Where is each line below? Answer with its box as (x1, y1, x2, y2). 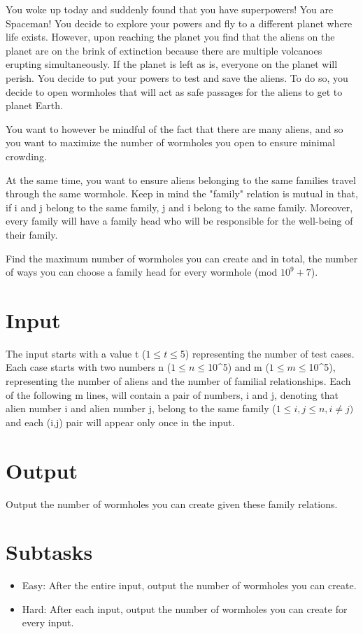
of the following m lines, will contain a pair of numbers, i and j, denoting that (6, 387, 339, 402)
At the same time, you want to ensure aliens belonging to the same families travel (6, 172, 356, 187)
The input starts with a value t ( (6, 346, 146, 360)
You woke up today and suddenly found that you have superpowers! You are (6, 2, 334, 16)
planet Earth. (6, 98, 63, 113)
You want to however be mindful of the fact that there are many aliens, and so (6, 121, 343, 136)
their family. (6, 227, 58, 241)
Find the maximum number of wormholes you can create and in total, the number (6, 251, 358, 265)
